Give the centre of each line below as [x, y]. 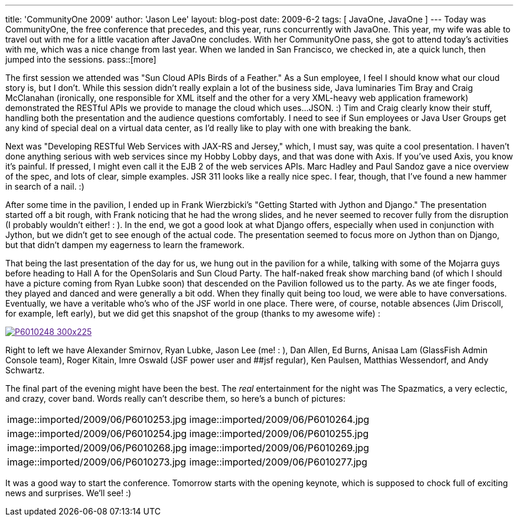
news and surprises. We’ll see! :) [69, 493]
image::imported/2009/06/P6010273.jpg [97, 462]
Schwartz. [25, 370]
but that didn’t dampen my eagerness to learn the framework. [125, 245]
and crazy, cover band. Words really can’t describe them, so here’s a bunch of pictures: [175, 398]
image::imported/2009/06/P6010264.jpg [279, 419]
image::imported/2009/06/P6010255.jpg [279, 434]
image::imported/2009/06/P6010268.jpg [97, 448]
